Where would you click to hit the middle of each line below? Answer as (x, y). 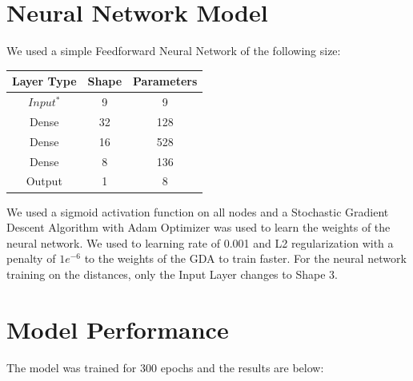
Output (44, 181)
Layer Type (44, 81)
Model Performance (118, 329)
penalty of (31, 258)
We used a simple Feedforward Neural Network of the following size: (174, 51)
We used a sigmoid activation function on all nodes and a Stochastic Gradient (198, 211)
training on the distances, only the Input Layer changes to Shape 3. (172, 274)
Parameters (165, 81)
